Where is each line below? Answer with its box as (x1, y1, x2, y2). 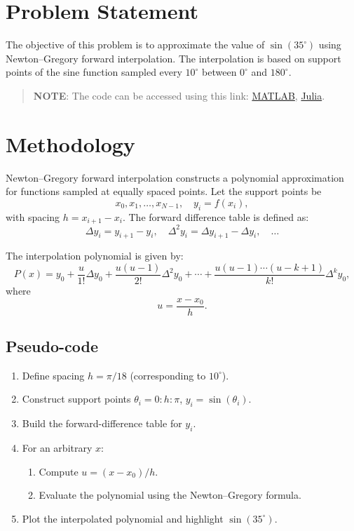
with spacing (6, 209, 60, 224)
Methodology (6, 129, 135, 158)
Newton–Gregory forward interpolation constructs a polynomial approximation (6, 170, 344, 184)
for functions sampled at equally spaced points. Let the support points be (6, 184, 322, 199)
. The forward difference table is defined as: (122, 209, 309, 224)
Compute (39, 464, 79, 478)
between (202, 65, 237, 79)
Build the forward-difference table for (22, 416, 182, 431)
